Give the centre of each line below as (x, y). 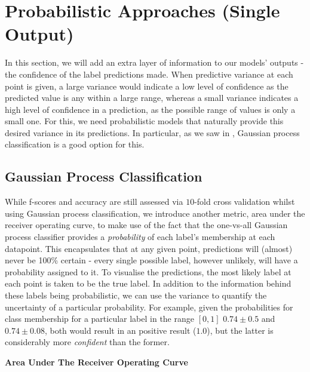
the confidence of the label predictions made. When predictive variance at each (149, 74)
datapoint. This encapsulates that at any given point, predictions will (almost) (149, 248)
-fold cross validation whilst (245, 202)
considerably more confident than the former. (87, 342)
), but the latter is (240, 330)
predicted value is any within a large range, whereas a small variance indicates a (152, 98)
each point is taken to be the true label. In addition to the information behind (148, 283)
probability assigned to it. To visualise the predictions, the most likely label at (148, 271)
